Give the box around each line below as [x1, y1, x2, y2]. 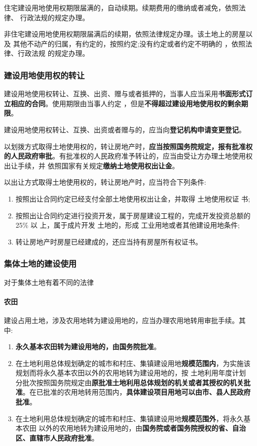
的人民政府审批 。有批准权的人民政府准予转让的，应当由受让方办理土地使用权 [4, 151, 253, 161]
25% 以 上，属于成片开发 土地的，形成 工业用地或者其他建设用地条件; [15, 220, 240, 230]
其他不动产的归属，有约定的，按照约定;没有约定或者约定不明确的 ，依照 [13, 38, 246, 48]
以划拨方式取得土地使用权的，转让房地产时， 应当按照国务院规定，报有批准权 [4, 141, 253, 151]
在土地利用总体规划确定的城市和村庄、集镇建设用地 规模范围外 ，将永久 [15, 413, 244, 423]
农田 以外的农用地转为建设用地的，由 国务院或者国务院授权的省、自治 [22, 423, 246, 433]
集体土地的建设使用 [4, 257, 77, 270]
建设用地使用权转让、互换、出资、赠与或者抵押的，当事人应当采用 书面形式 [4, 88, 246, 99]
